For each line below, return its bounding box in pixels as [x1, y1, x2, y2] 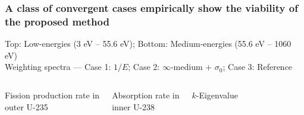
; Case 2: [128, 60, 160, 73]
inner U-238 [112, 100, 155, 113]
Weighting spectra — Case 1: [5, 60, 111, 73]
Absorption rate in [112, 88, 180, 101]
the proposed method [5, 14, 109, 28]
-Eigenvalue [196, 88, 238, 101]
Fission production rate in [5, 88, 100, 101]
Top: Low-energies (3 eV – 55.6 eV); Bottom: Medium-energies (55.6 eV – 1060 [5, 37, 292, 50]
